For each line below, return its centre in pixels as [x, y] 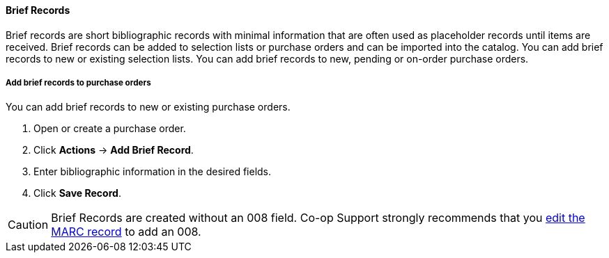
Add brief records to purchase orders [78, 83]
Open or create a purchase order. [110, 129]
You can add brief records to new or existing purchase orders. [148, 107]
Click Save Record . [77, 193]
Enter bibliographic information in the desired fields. [153, 172]
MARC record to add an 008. [126, 232]
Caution [28, 225]
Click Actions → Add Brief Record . [114, 150]
